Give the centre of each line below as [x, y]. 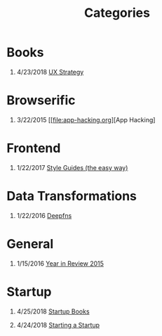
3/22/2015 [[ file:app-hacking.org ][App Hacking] [86, 119]
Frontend [34, 148]
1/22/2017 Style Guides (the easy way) [72, 167]
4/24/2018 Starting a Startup [58, 325]
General [30, 244]
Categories [117, 13]
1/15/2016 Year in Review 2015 [60, 263]
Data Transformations [72, 196]
